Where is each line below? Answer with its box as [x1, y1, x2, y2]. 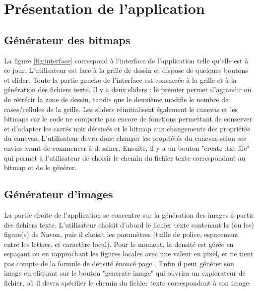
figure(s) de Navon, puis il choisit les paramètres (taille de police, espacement [4, 229, 239, 239]
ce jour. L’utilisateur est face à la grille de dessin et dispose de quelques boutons [4, 65, 248, 75]
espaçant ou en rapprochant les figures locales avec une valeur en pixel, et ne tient [4, 248, 254, 259]
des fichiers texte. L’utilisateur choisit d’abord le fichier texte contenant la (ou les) [4, 219, 254, 230]
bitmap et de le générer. [4, 162, 77, 173]
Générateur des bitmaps [4, 32, 130, 47]
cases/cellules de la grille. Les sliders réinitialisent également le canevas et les [4, 104, 238, 114]
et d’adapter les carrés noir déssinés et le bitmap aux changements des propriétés [4, 123, 250, 133]
